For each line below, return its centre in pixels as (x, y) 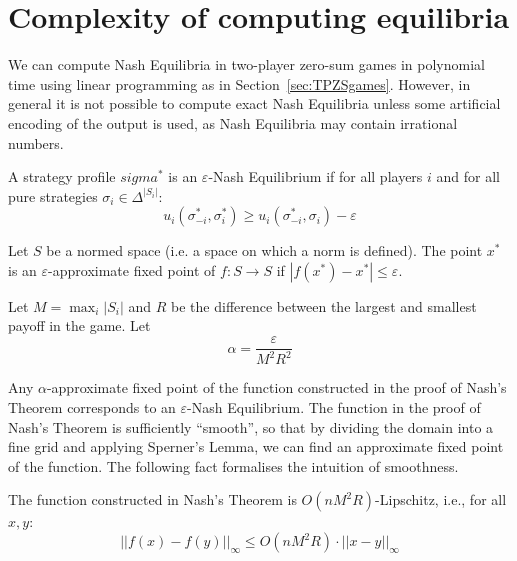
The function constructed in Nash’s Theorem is (152, 499)
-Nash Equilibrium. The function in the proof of (334, 407)
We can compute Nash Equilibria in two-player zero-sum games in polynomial (246, 64)
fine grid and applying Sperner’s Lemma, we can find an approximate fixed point (256, 446)
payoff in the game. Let (79, 325)
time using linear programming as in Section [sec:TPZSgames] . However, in (239, 83)
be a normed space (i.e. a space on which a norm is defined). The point (264, 250)
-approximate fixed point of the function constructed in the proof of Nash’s (276, 387)
